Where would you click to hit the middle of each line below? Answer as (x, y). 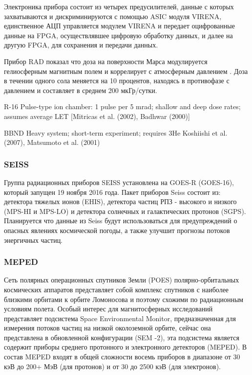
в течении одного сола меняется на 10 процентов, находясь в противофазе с (117, 81)
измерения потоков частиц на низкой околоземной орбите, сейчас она (107, 328)
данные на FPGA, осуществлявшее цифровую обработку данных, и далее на (118, 35)
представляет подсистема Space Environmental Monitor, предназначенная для (120, 318)
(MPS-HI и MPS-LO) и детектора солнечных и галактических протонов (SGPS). (125, 211)
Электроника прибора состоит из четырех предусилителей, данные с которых (119, 6)
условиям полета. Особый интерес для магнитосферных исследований (108, 309)
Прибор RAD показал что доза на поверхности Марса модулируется (106, 61)
